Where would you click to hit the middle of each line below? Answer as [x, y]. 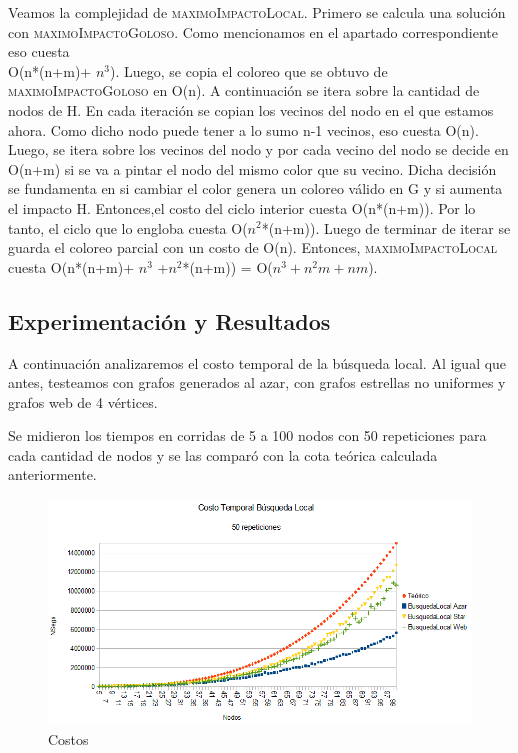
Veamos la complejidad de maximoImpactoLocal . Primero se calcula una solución [257, 12]
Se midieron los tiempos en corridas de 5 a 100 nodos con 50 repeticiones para [247, 435]
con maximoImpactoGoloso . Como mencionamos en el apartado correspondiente [253, 31]
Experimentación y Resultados [169, 320]
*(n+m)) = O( [227, 266]
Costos [68, 739]
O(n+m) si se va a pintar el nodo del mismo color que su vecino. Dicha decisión [252, 168]
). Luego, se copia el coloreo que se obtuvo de [249, 70]
